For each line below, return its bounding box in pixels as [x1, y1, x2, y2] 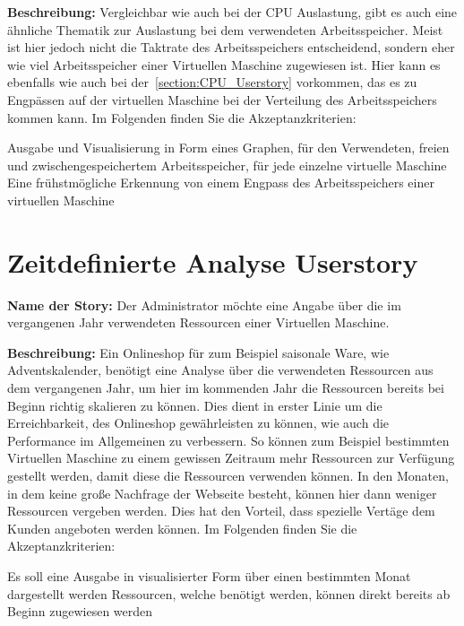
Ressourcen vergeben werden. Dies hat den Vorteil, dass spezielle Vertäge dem [7, 501, 435, 520]
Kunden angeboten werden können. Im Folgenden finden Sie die [7, 518, 357, 537]
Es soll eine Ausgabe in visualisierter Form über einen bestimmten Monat [7, 566, 411, 585]
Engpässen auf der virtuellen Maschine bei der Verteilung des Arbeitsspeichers [7, 90, 437, 109]
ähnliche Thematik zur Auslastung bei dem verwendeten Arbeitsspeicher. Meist [7, 20, 443, 39]
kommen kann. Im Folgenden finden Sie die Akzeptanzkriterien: [7, 108, 357, 126]
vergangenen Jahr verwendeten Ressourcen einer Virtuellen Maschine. [7, 313, 390, 332]
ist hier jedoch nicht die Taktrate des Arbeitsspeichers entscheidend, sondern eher [7, 38, 455, 57]
